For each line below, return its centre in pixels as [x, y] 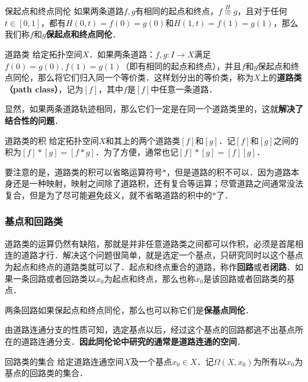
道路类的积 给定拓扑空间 [52, 140]
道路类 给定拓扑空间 [44, 54]
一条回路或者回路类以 [54, 278]
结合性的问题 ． [34, 120]
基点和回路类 [34, 221]
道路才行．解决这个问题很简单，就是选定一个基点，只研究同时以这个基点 [162, 255]
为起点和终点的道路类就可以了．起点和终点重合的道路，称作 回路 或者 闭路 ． [150, 266]
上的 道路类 [281, 77]
